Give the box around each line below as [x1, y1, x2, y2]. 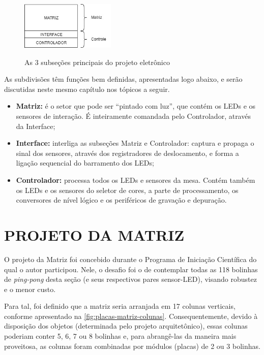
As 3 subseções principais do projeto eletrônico [24, 56, 170, 67]
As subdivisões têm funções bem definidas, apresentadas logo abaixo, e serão [4, 74, 243, 84]
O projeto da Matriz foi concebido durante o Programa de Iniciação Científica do [4, 253, 257, 264]
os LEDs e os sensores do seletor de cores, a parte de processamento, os [16, 184, 239, 195]
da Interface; [16, 120, 55, 131]
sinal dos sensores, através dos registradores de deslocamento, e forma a [16, 147, 239, 158]
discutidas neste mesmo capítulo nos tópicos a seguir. [4, 83, 170, 94]
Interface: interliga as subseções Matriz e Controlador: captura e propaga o [16, 138, 254, 148]
